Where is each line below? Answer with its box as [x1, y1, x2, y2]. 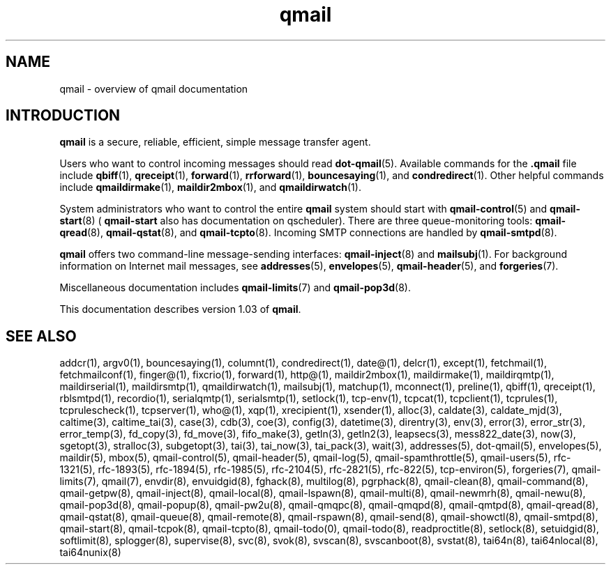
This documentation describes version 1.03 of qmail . [59, 303, 301, 316]
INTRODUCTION [6, 107, 121, 125]
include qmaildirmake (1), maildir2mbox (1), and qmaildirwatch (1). [59, 181, 361, 194]
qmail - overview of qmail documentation [59, 82, 248, 95]
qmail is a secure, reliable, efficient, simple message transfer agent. [59, 136, 371, 148]
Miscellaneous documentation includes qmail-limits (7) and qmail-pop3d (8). [59, 282, 411, 294]
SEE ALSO [6, 327, 77, 345]
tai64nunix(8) [59, 546, 121, 559]
